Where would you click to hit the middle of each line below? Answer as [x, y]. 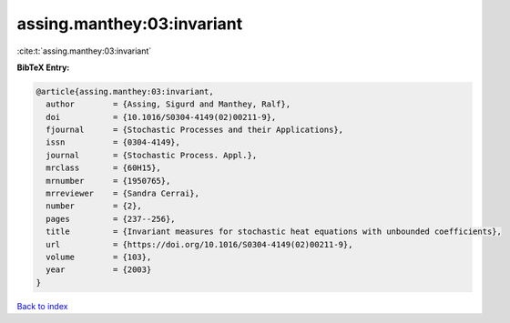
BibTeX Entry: [43, 67]
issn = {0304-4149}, [113, 142]
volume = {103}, [99, 257]
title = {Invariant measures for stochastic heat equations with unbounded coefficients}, [274, 232]
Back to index [42, 306]
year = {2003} [99, 270]
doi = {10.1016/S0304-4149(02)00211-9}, [161, 117]
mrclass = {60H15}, [103, 168]
